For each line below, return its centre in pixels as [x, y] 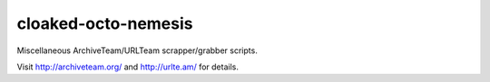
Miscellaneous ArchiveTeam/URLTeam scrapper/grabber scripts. [137, 50]
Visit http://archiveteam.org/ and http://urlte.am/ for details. [128, 67]
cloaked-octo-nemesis [105, 23]
